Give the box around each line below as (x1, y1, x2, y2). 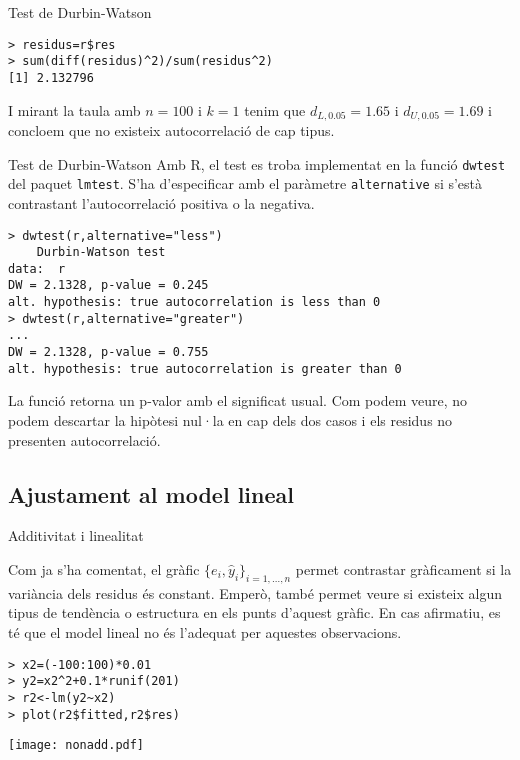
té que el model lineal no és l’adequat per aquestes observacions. (8, 621, 402, 642)
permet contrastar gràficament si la (295, 559, 512, 579)
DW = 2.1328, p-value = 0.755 (8, 345, 209, 360)
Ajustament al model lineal (8, 478, 294, 509)
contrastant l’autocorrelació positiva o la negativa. (8, 192, 315, 213)
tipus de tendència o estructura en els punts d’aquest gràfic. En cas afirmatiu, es (8, 602, 501, 623)
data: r (8, 261, 66, 276)
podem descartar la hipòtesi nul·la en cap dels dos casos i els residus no (8, 410, 453, 431)
